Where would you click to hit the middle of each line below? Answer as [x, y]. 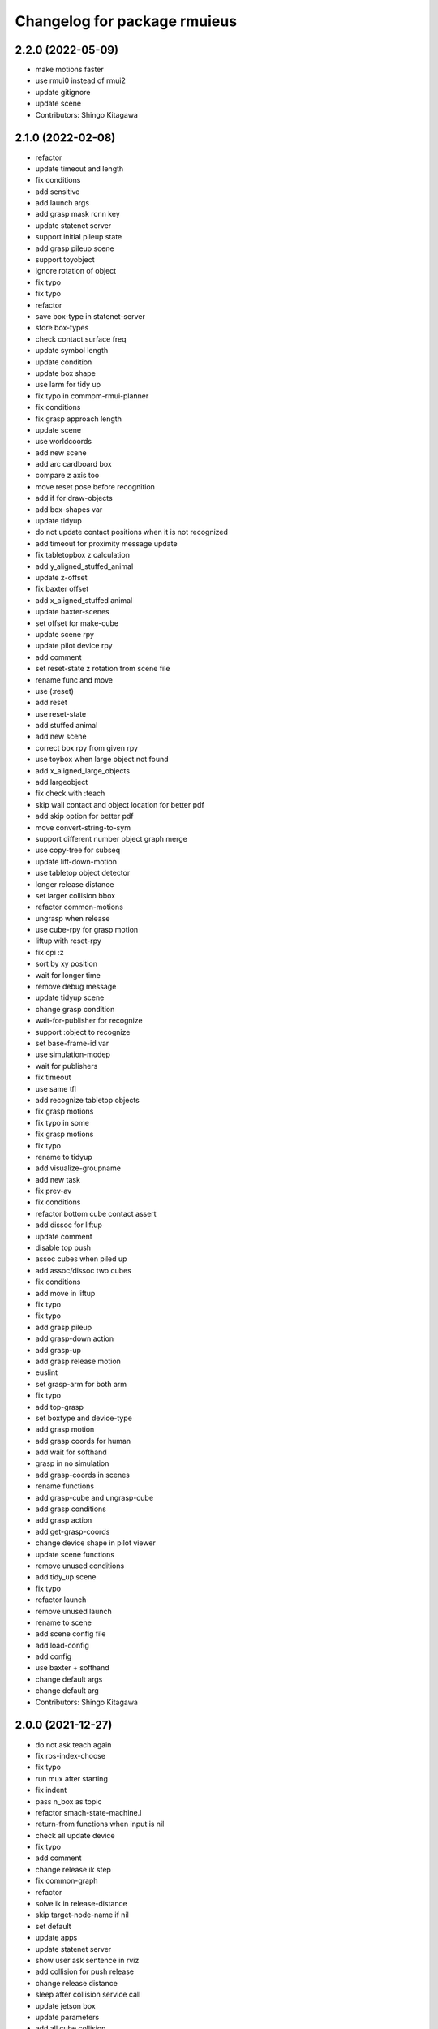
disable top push [63, 1248]
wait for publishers [67, 1066]
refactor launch [61, 1600]
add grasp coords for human [83, 1441]
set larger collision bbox [75, 895]
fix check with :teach [70, 793]
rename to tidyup [64, 1157]
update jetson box [66, 2005]
